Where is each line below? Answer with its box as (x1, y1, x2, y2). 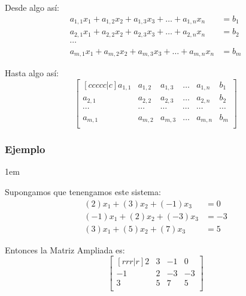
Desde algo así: (5, 1, 59, 13)
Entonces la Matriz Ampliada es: (5, 243, 125, 256)
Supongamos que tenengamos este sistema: (5, 186, 161, 198)
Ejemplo (5, 142, 45, 157)
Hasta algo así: (5, 67, 59, 79)
